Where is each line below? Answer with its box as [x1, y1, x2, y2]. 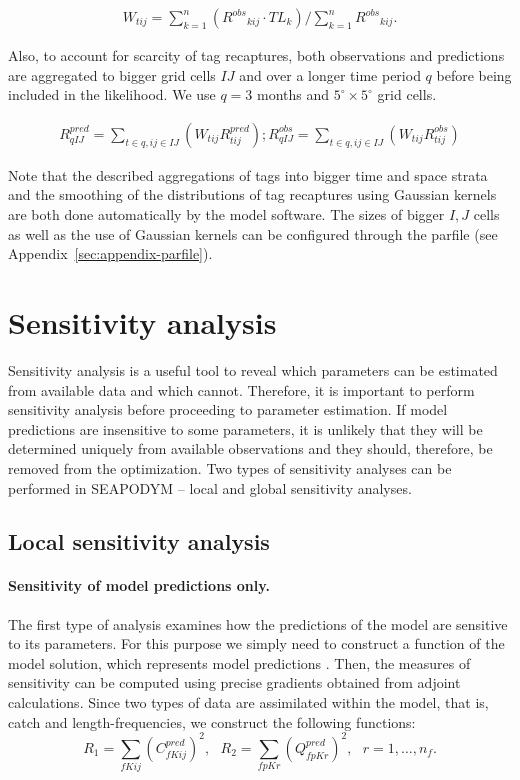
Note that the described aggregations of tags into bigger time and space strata [8, 164, 488, 185]
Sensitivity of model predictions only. [8, 575, 270, 596]
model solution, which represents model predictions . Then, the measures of [8, 652, 471, 673]
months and [257, 84, 330, 105]
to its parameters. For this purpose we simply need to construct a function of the [8, 633, 505, 654]
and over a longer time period [239, 64, 421, 85]
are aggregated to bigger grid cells [8, 64, 216, 85]
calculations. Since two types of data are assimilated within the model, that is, [8, 692, 489, 713]
